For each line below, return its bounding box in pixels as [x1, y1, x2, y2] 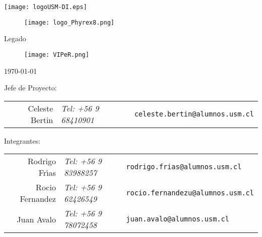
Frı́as [38, 167, 56, 179]
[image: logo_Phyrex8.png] [24, 19, 114, 26]
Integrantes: [4, 135, 41, 146]
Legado [4, 33, 26, 44]
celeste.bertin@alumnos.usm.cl [134, 109, 254, 118]
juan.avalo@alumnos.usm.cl [126, 215, 229, 223]
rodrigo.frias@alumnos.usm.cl [126, 163, 242, 171]
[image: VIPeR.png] [24, 51, 89, 58]
